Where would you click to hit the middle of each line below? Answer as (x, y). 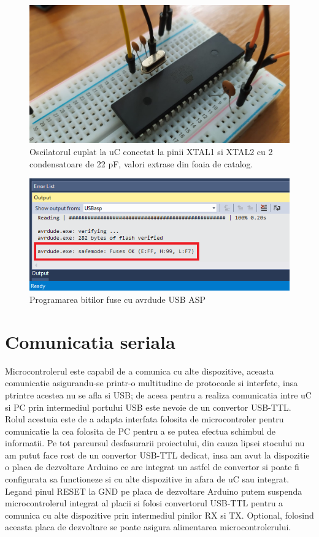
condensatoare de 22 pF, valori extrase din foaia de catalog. (141, 163)
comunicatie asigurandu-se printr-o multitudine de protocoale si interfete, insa (152, 383)
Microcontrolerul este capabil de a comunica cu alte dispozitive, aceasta (140, 371)
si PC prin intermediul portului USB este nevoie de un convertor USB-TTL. (148, 407)
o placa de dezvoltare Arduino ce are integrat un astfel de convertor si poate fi (152, 467)
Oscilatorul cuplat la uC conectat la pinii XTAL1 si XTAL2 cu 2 (151, 152)
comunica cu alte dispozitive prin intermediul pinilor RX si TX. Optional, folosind (159, 515)
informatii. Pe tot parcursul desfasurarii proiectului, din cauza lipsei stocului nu (155, 443)
